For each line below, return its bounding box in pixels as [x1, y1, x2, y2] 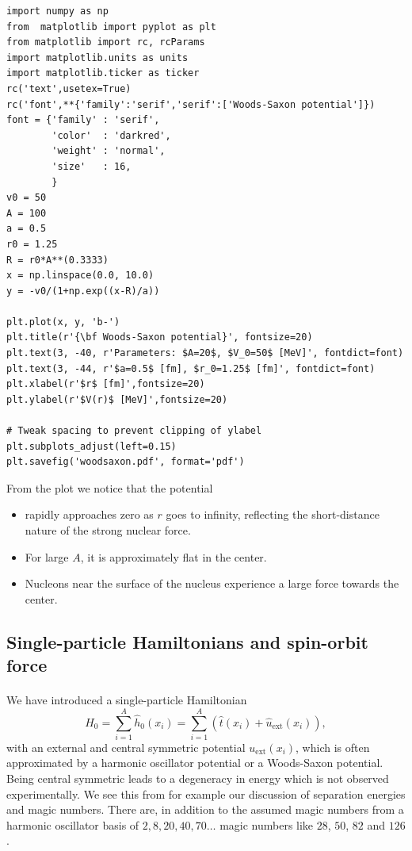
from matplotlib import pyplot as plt [6, 21, 216, 33]
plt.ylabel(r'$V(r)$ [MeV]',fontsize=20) [6, 393, 228, 405]
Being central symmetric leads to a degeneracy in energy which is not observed [6, 770, 389, 787]
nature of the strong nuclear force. [25, 522, 191, 538]
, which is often [296, 738, 370, 755]
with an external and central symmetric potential [6, 738, 246, 755]
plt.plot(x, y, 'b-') [6, 316, 120, 328]
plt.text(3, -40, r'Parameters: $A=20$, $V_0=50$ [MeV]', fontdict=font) [6, 347, 404, 359]
